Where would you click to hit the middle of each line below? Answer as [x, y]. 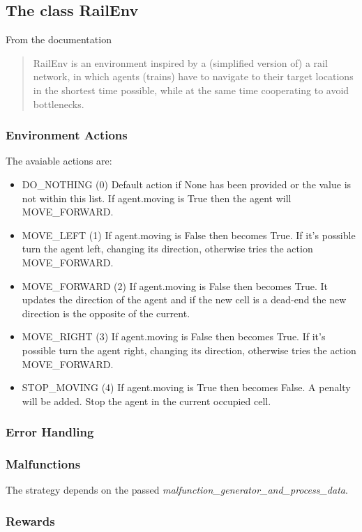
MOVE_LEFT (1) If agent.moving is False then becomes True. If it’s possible [189, 235]
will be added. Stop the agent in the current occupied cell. [146, 401]
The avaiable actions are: [59, 161]
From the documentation [59, 39]
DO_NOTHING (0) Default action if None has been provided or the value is [187, 184]
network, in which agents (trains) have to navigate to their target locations [193, 76]
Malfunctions [43, 464]
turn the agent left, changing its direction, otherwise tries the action [167, 249]
